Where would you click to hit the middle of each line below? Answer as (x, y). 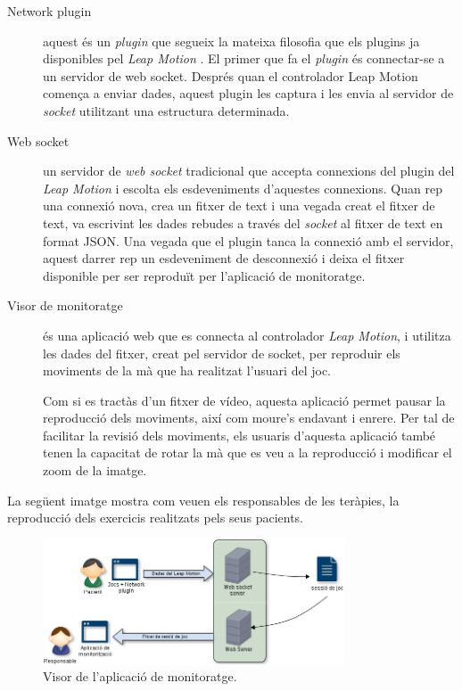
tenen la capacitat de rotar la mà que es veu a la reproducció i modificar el (247, 452)
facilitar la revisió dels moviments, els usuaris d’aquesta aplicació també (239, 435)
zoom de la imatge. (95, 470)
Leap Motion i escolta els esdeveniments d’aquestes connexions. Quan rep (243, 188)
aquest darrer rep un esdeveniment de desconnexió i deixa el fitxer (224, 258)
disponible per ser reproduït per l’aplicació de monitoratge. (204, 275)
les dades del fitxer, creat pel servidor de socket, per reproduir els (222, 353)
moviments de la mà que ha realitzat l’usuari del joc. (187, 370)
